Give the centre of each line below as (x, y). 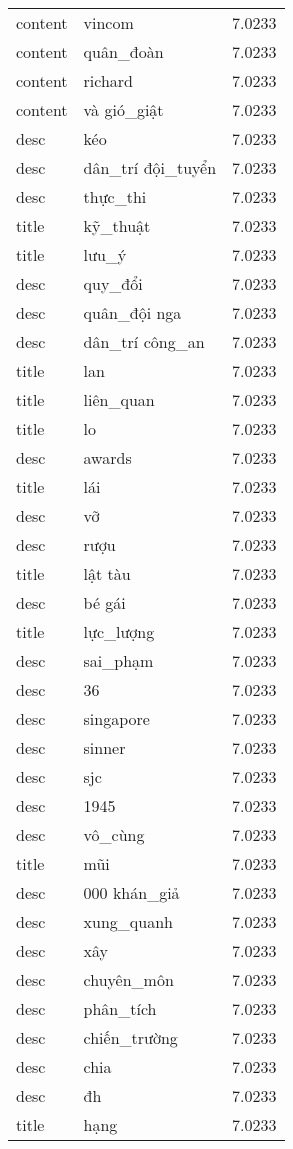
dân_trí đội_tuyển (150, 167)
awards (107, 457)
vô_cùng (114, 834)
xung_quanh (128, 921)
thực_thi (115, 196)
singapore (116, 718)
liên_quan (119, 399)
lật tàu (107, 573)
